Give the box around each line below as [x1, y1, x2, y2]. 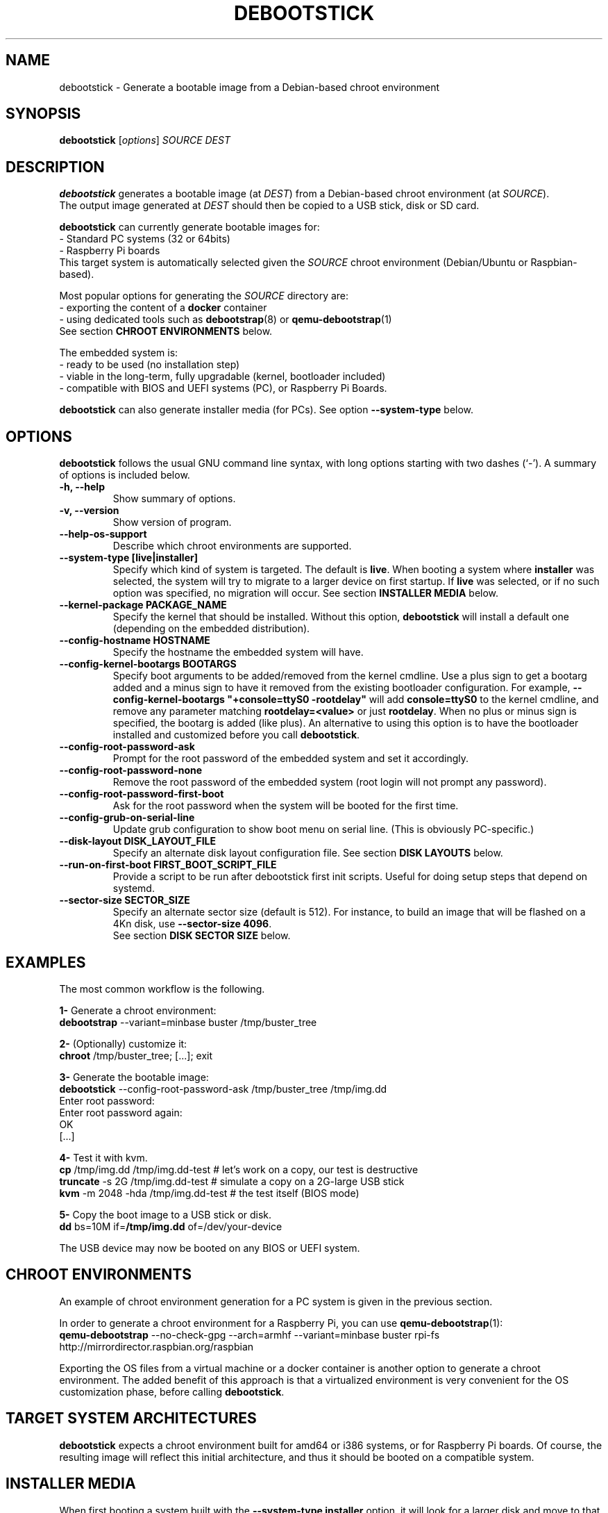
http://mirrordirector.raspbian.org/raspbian [59, 1340, 254, 1353]
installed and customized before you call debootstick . [112, 729, 360, 741]
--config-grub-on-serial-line [59, 811, 195, 824]
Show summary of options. [112, 493, 236, 505]
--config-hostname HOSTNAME [59, 634, 210, 647]
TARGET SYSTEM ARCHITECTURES [6, 1409, 257, 1428]
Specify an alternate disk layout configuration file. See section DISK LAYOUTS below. [112, 847, 503, 859]
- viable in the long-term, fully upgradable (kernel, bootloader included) [59, 370, 386, 383]
